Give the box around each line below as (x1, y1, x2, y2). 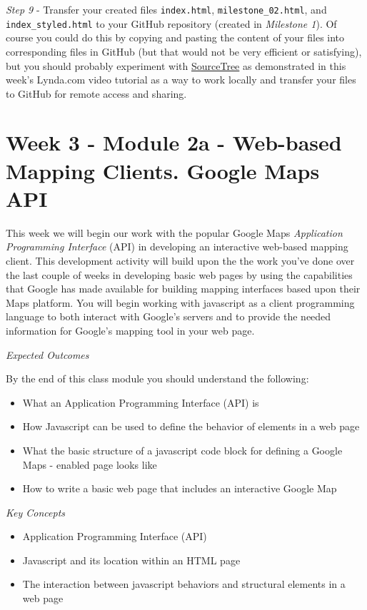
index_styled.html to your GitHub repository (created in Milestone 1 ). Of (6, 16, 337, 31)
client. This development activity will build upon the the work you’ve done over (6, 253, 355, 268)
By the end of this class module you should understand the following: (6, 371, 309, 386)
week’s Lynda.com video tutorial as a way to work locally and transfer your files (6, 72, 356, 87)
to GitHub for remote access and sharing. (6, 86, 187, 101)
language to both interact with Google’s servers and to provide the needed (6, 309, 331, 324)
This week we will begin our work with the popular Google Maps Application (6, 225, 343, 240)
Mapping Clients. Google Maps (6, 156, 320, 185)
